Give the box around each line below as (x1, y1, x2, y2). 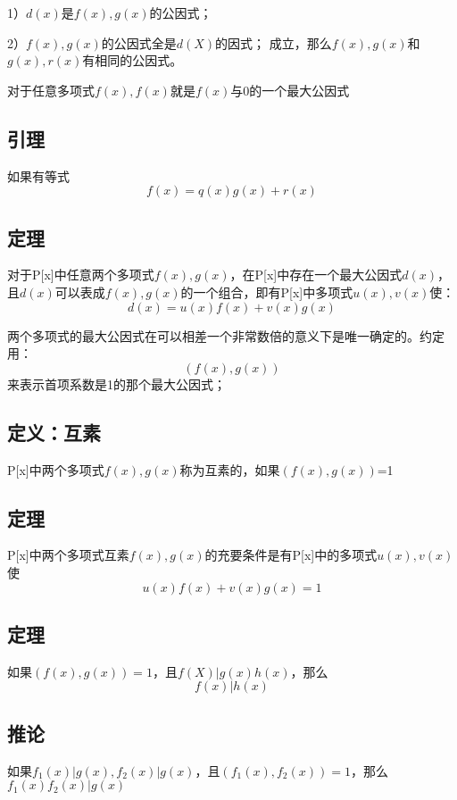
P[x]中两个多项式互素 (7, 546, 129, 564)
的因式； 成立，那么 (215, 33, 332, 52)
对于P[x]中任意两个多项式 (7, 265, 154, 284)
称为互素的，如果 (179, 460, 280, 479)
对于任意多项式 (7, 80, 95, 99)
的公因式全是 (101, 33, 177, 52)
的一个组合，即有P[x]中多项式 (180, 282, 353, 301)
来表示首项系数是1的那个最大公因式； (7, 374, 226, 393)
